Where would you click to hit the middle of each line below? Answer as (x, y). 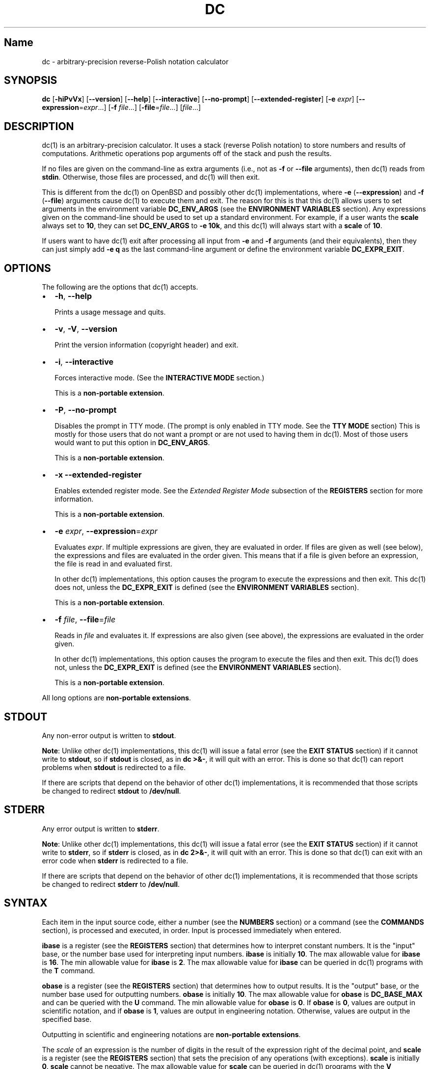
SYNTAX (26, 903)
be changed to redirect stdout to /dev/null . (111, 791)
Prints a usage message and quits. (110, 312)
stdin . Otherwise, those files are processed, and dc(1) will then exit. (151, 177)
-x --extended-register (98, 475)
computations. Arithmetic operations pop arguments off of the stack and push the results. (187, 154)
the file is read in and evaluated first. (113, 564)
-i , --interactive (84, 362)
